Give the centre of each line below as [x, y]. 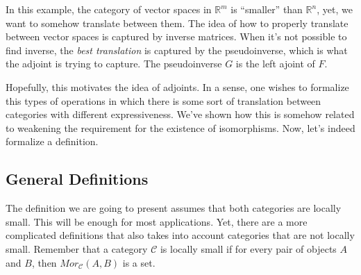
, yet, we [335, 9]
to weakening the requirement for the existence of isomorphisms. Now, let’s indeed [180, 127]
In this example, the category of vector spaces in [109, 9]
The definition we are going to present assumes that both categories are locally [174, 208]
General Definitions [77, 179]
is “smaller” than [267, 9]
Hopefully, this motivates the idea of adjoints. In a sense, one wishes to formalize [177, 86]
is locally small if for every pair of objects [248, 248]
